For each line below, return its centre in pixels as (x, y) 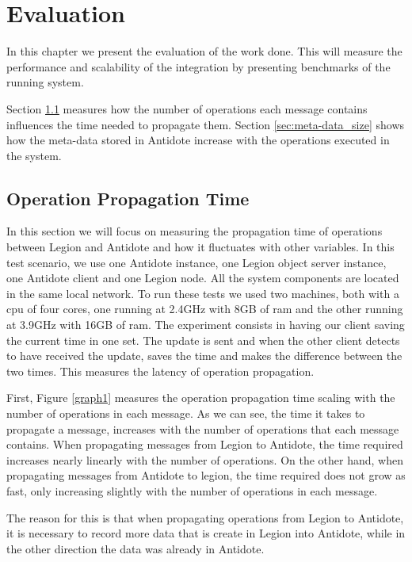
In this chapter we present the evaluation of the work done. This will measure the (204, 51)
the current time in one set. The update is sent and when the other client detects (203, 340)
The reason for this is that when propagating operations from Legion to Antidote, (205, 517)
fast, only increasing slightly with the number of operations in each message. (192, 490)
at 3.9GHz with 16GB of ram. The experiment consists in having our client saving (206, 325)
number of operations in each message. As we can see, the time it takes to (186, 413)
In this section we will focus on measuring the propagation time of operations (195, 231)
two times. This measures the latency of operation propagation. (160, 371)
